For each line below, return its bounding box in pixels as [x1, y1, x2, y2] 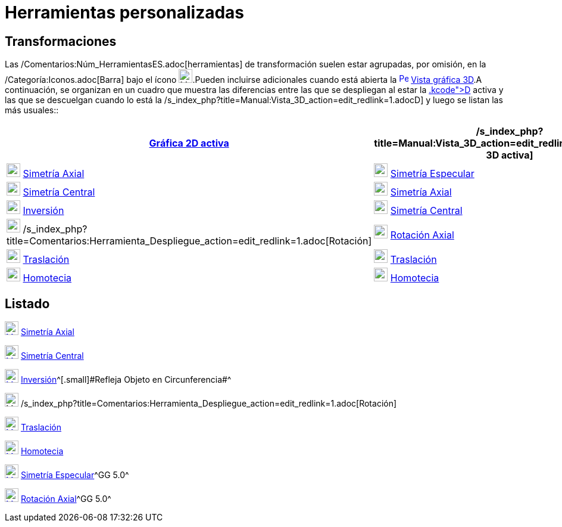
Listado [5, 296, 50, 311]
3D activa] [486, 149, 533, 162]
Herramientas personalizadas [5, 2, 245, 23]
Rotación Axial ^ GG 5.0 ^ [20, 494, 111, 504]
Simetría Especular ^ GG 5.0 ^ [20, 470, 129, 480]
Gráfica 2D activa [149, 137, 229, 150]
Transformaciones [5, 33, 117, 49]
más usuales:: [5, 105, 59, 116]
